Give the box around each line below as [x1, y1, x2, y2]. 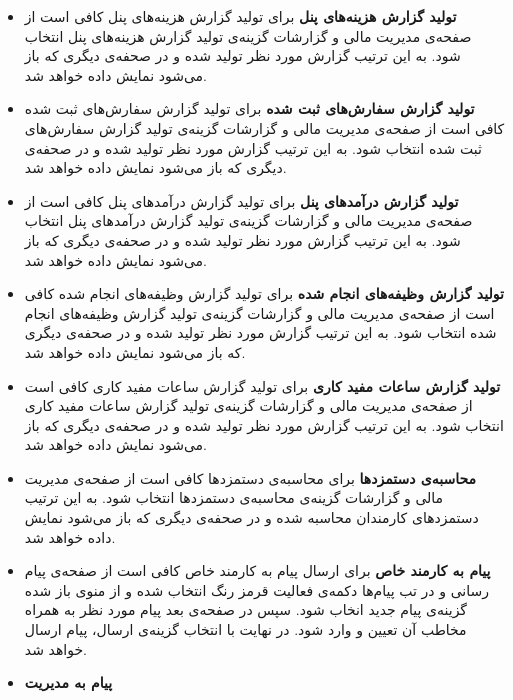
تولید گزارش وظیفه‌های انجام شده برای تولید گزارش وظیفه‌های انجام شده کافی [24, 283, 504, 304]
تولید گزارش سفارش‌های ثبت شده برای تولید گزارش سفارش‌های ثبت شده [24, 98, 475, 119]
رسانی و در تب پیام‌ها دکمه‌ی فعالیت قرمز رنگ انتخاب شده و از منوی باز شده [24, 579, 489, 600]
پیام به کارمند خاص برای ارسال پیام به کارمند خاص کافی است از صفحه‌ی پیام [24, 560, 491, 581]
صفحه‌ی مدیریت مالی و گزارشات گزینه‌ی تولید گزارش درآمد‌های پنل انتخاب [24, 210, 473, 231]
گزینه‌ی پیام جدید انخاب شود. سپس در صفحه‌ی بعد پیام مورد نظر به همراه [24, 599, 468, 620]
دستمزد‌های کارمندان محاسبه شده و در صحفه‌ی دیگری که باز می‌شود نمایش [24, 507, 479, 528]
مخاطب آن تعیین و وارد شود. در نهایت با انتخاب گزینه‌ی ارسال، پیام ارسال [24, 619, 467, 640]
